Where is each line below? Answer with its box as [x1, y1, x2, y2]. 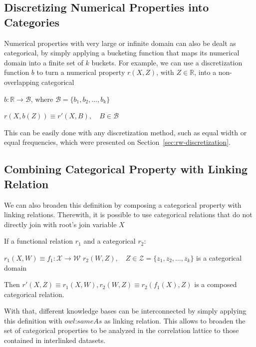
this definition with [4, 315, 62, 326]
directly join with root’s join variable [4, 219, 117, 229]
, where [30, 93, 53, 104]
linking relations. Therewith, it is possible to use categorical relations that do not [4, 209, 253, 220]
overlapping [4, 76, 39, 87]
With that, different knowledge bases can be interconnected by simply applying [4, 306, 247, 316]
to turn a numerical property [36, 67, 125, 77]
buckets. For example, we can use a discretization [91, 57, 243, 67]
